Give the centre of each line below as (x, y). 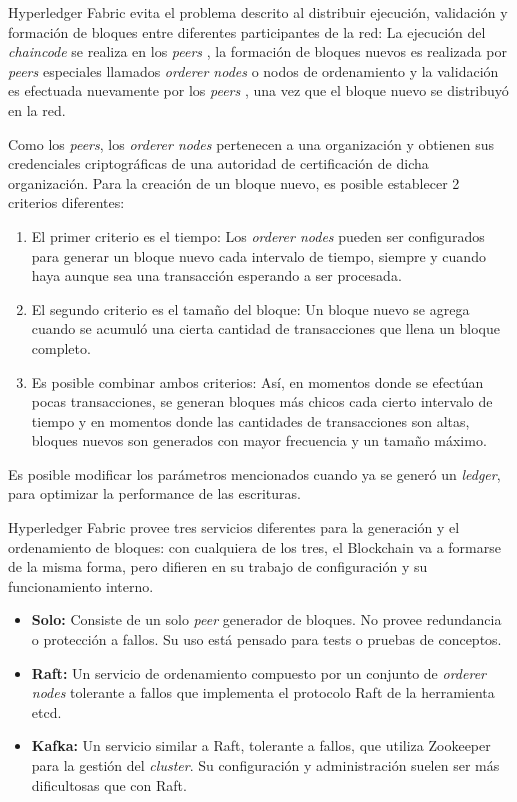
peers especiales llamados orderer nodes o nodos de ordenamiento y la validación (253, 70)
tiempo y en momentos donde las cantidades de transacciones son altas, (250, 420)
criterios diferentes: (66, 202)
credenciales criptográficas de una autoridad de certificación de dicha (218, 163)
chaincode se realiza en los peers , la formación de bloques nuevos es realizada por (257, 51)
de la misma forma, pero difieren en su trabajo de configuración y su (218, 566)
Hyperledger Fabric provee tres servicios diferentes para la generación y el (234, 527)
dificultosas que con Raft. (109, 784)
